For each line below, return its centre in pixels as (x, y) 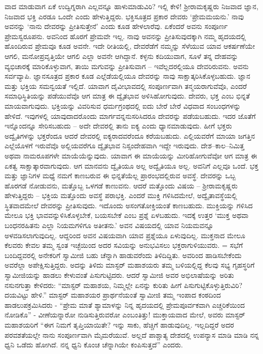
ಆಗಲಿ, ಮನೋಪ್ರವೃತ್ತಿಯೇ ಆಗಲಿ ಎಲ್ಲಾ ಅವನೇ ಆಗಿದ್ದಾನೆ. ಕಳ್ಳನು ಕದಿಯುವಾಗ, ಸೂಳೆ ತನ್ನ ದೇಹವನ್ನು (121, 56)
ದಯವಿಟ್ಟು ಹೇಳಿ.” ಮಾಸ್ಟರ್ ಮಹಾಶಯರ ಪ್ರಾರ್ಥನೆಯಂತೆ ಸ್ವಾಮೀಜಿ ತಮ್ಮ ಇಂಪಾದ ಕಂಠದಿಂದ (113, 295)
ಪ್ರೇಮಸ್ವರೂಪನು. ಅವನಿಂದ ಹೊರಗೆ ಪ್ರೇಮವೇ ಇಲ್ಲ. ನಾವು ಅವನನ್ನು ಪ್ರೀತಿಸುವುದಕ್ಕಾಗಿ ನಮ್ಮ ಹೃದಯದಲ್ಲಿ (125, 36)
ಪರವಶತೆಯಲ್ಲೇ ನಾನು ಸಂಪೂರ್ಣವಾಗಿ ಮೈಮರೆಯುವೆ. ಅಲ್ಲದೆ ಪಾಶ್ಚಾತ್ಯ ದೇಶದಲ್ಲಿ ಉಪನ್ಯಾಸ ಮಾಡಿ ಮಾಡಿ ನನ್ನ (132, 334)
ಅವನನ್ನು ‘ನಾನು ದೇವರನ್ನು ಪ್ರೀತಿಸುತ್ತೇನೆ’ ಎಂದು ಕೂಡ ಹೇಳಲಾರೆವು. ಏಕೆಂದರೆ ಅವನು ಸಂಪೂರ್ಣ (116, 26)
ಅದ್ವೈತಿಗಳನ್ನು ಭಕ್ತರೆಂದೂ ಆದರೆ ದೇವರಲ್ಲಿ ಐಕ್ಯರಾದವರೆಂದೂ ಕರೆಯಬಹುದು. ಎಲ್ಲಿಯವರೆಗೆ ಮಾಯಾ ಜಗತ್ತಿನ (130, 135)
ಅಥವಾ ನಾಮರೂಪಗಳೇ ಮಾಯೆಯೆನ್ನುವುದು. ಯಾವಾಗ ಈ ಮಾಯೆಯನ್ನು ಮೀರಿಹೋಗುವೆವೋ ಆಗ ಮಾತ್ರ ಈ (131, 155)
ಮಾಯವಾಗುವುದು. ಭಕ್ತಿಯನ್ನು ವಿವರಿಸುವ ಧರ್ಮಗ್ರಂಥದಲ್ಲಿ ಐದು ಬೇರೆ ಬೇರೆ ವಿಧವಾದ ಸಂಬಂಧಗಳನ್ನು (123, 105)
